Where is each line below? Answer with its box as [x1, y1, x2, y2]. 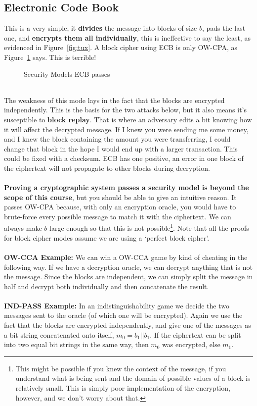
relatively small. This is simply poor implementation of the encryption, [15, 383, 230, 393]
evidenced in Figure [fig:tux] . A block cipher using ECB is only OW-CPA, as [4, 42, 238, 52]
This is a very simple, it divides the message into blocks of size [4, 23, 197, 33]
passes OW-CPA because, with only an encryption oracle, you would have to [4, 202, 236, 212]
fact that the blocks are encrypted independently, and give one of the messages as [4, 320, 251, 330]
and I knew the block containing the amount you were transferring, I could [4, 134, 231, 144]
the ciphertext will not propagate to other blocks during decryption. [4, 162, 210, 173]
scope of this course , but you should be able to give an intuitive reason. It [4, 192, 237, 202]
